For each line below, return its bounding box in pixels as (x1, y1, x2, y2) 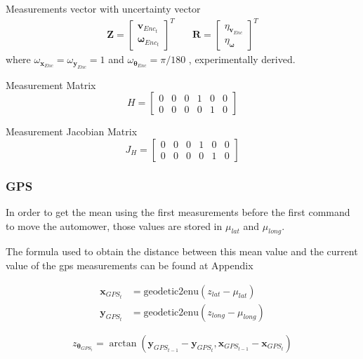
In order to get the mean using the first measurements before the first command (6, 204, 350, 219)
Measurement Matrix (6, 77, 96, 92)
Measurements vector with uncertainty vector (6, 1, 201, 15)
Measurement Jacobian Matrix (6, 124, 138, 139)
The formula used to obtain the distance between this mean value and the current (6, 244, 358, 259)
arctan (109, 338, 137, 348)
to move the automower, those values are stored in (6, 218, 223, 233)
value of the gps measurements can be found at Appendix (6, 257, 253, 272)
